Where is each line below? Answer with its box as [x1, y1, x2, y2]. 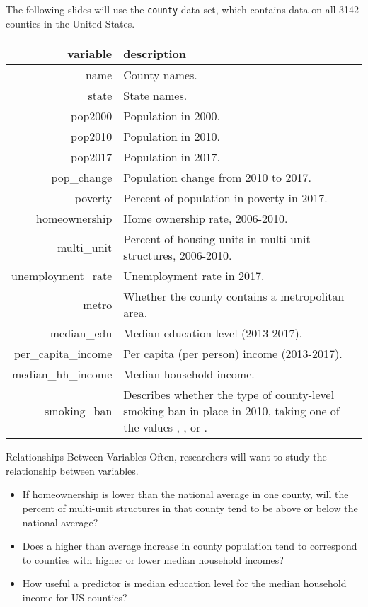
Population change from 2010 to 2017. [123, 169, 311, 186]
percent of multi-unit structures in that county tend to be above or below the [22, 501, 358, 516]
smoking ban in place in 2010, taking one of [123, 403, 340, 420]
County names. [123, 67, 197, 83]
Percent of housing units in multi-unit [123, 231, 311, 248]
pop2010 [71, 128, 113, 145]
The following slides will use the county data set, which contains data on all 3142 [6, 2, 360, 16]
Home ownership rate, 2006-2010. [123, 210, 288, 227]
